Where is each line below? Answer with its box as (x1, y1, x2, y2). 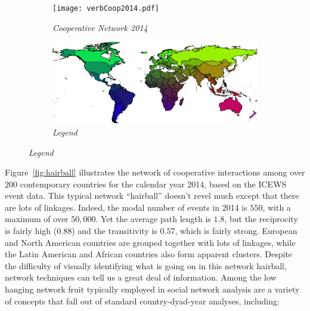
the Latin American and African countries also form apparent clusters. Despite (5, 248, 293, 260)
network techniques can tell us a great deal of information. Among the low (5, 271, 277, 284)
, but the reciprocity (224, 213, 298, 225)
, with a (262, 201, 291, 213)
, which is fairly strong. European (175, 224, 297, 237)
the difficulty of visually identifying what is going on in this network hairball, (5, 259, 287, 272)
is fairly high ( (5, 224, 57, 237)
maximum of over (5, 213, 69, 225)
